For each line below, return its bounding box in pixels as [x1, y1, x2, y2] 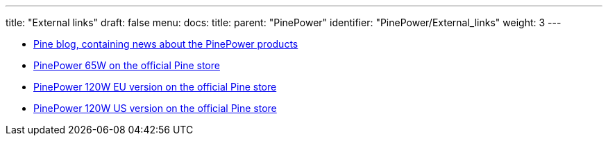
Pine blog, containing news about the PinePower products [33, 38, 298, 50]
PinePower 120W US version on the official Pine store [33, 102, 277, 114]
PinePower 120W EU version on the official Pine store [33, 81, 277, 93]
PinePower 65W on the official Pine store [33, 59, 220, 71]
